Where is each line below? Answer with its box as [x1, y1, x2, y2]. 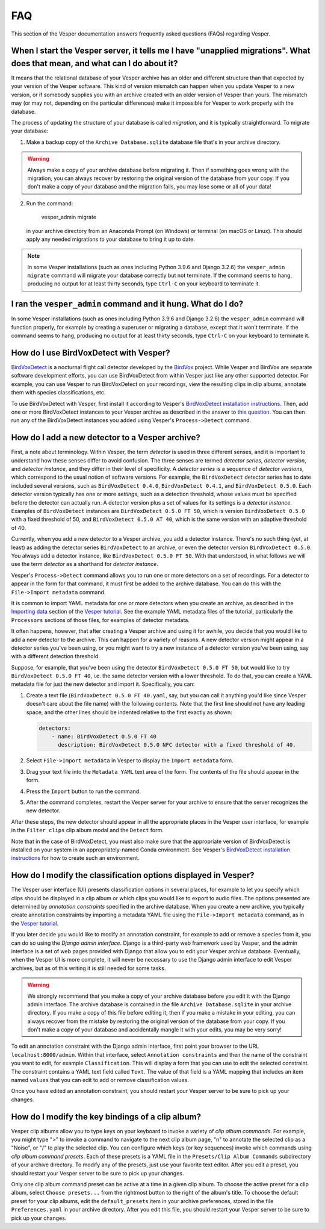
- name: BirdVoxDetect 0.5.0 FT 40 [51, 733, 156, 740]
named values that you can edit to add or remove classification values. [11, 1077, 189, 1084]
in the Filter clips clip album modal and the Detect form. [11, 827, 164, 834]
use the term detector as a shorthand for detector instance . [11, 561, 159, 568]
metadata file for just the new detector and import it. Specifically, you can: [11, 680, 195, 688]
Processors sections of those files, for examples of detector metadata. [11, 616, 190, 623]
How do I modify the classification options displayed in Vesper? [11, 870, 255, 880]
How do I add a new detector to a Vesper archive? [11, 432, 201, 443]
